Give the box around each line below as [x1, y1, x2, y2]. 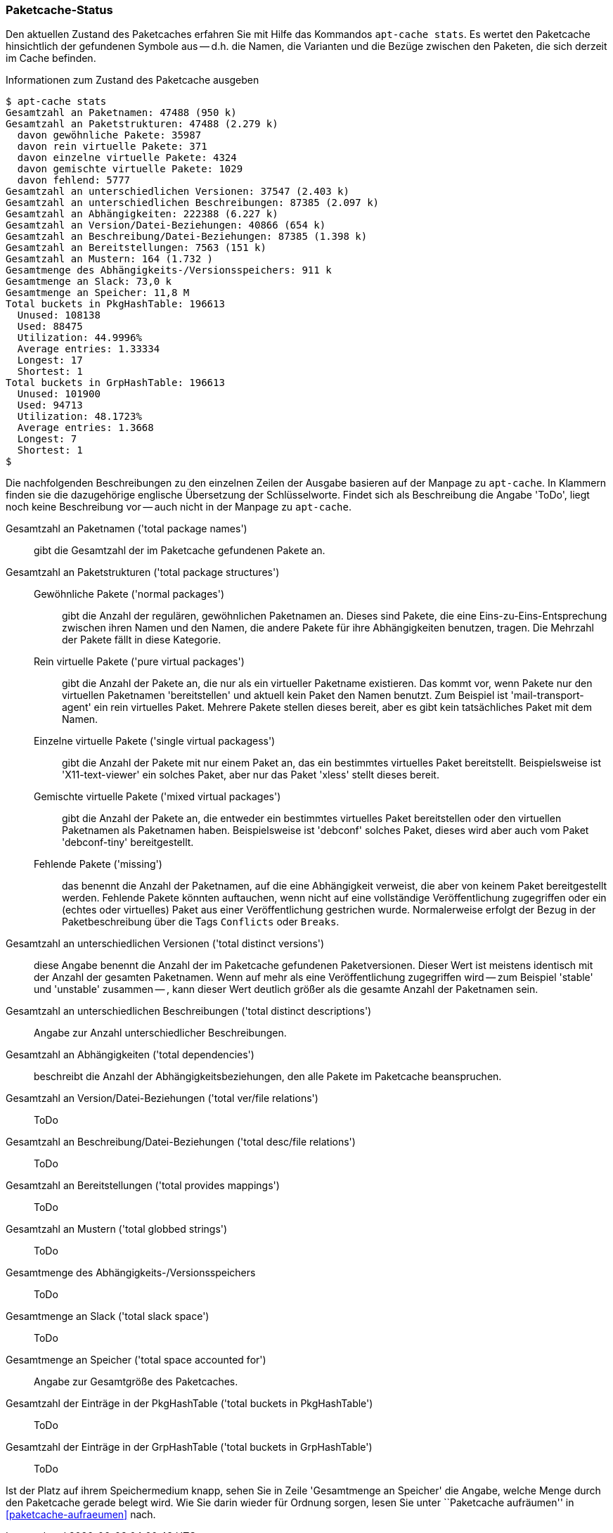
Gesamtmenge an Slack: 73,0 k [6, 276, 172, 288]
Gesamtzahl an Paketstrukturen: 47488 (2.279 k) [6, 118, 278, 130]
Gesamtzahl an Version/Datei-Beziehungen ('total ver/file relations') [6, 1092, 318, 1105]
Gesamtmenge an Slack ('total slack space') [6, 1310, 209, 1323]
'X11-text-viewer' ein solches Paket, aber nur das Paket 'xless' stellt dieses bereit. [62, 769, 439, 781]
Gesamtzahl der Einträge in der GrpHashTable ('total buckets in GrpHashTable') [6, 1441, 373, 1454]
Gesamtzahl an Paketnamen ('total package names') [6, 522, 247, 535]
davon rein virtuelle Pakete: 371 [17, 141, 207, 153]
